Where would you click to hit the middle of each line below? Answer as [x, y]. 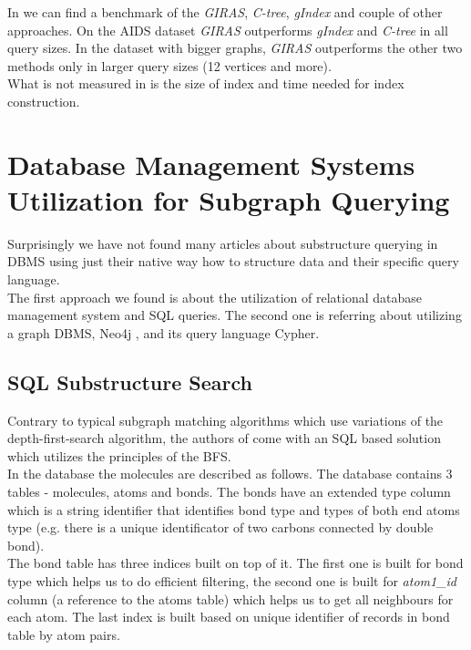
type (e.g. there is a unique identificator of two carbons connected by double [220, 527]
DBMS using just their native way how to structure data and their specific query [233, 261]
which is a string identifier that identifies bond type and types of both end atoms [234, 509]
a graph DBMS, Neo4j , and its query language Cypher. [164, 332]
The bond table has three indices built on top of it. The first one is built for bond [235, 563]
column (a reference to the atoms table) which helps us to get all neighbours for [230, 598]
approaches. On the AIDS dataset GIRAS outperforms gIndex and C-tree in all [228, 30]
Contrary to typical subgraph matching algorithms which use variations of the [225, 420]
